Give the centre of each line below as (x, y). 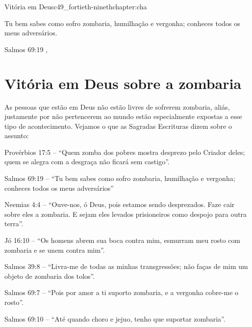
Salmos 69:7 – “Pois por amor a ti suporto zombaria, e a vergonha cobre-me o (122, 292)
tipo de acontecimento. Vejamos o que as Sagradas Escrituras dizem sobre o (118, 126)
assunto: (17, 135)
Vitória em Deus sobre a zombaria (123, 83)
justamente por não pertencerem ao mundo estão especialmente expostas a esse (123, 116)
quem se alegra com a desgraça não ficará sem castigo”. (87, 162)
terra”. (14, 223)
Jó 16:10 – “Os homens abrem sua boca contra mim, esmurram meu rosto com (122, 240)
